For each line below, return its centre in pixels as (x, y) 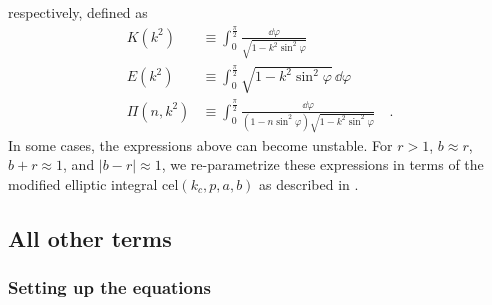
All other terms (90, 237)
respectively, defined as (78, 12)
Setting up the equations (109, 287)
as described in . (309, 183)
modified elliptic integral (83, 183)
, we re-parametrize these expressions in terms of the (322, 164)
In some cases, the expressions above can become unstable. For (200, 144)
